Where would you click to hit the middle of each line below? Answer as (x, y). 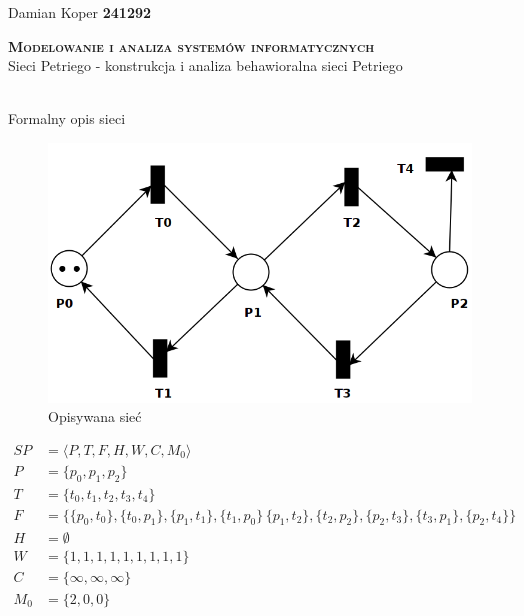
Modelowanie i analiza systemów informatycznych (191, 45)
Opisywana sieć (95, 416)
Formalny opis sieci (67, 118)
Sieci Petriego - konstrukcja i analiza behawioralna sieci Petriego (205, 65)
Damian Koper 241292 (80, 12)
